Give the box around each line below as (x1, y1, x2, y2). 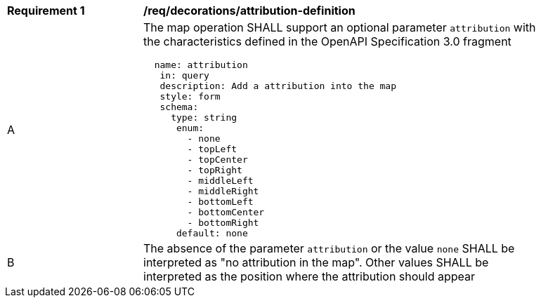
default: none (176, 228, 248, 238)
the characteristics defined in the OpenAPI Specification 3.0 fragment (143, 34, 511, 48)
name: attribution (154, 60, 248, 70)
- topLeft (187, 144, 237, 154)
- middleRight (187, 186, 259, 196)
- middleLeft (187, 175, 254, 186)
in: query (159, 70, 209, 81)
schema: (159, 102, 199, 112)
